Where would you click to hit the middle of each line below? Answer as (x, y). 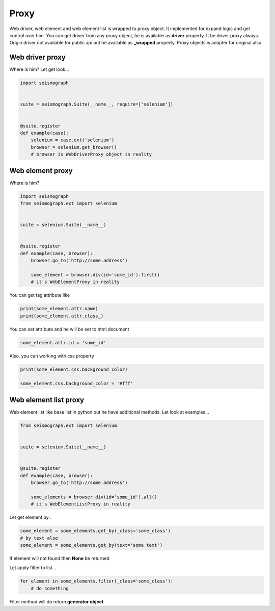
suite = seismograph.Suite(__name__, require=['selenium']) (97, 104)
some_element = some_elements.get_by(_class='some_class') (95, 531)
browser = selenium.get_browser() (74, 147)
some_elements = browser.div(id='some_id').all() (94, 497)
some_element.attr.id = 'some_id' (63, 342)
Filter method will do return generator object (57, 601)
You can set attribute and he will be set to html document (69, 329)
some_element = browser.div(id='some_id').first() (95, 275)
